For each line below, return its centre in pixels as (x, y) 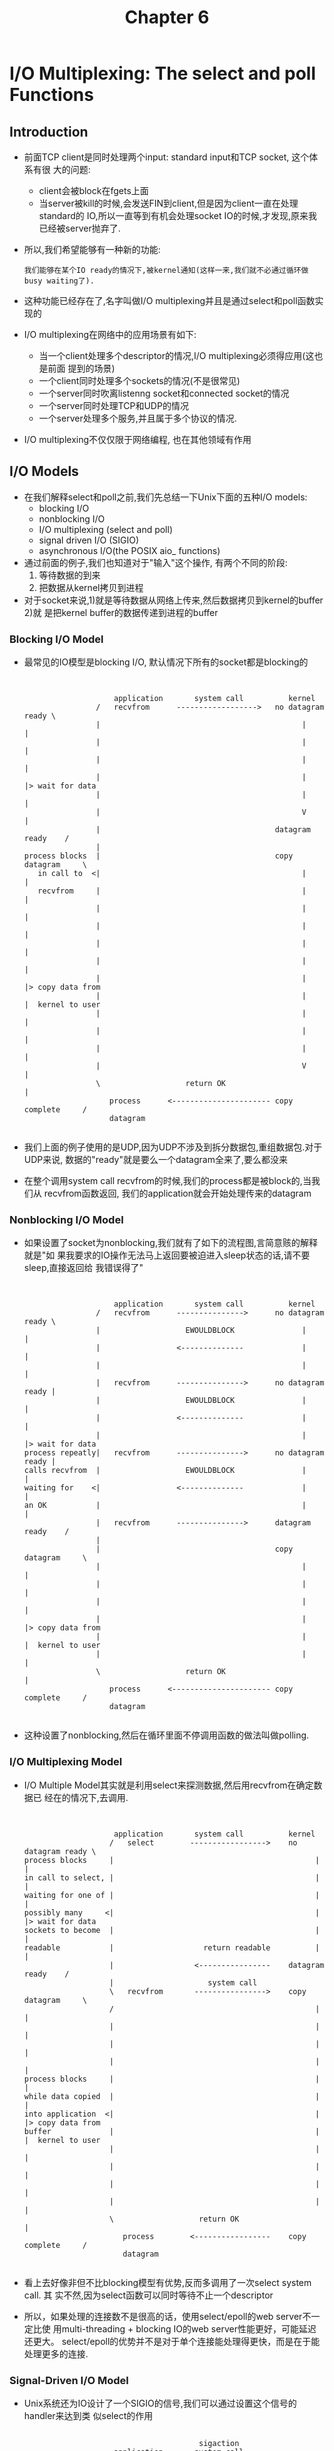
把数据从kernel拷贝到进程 (91, 587)
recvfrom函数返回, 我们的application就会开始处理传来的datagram (177, 1193)
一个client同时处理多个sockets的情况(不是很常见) (139, 380)
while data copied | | (172, 2096)
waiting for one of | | (172, 1895)
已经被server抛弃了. (79, 228)
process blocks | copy (158, 856)
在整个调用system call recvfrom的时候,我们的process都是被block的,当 (167, 1181)
